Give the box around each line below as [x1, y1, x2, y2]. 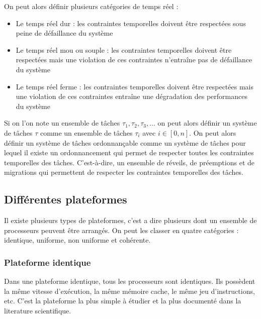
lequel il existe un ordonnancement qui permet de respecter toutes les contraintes [4, 147, 254, 158]
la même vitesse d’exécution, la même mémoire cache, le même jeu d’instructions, [4, 285, 255, 296]
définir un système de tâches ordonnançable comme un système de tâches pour [4, 137, 246, 148]
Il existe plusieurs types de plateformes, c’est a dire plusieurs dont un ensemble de [4, 215, 257, 226]
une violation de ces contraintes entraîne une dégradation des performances [16, 91, 247, 101]
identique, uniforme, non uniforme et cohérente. [4, 235, 151, 245]
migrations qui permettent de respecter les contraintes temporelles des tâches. [4, 167, 243, 177]
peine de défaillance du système [16, 28, 113, 38]
